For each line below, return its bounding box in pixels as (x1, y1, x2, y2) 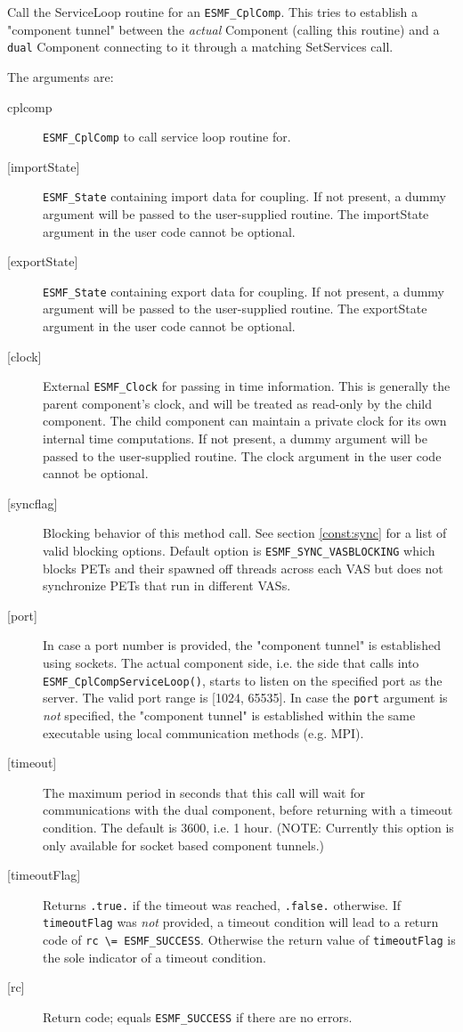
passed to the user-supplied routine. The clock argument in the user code (43, 446, 442, 465)
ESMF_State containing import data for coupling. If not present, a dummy (43, 187, 446, 206)
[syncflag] (7, 493, 58, 512)
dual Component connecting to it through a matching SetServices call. (7, 37, 394, 56)
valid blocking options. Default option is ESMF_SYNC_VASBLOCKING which (43, 541, 435, 560)
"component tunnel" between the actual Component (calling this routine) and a (7, 20, 440, 38)
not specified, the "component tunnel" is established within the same (43, 705, 416, 724)
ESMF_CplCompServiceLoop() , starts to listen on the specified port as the (43, 670, 443, 689)
